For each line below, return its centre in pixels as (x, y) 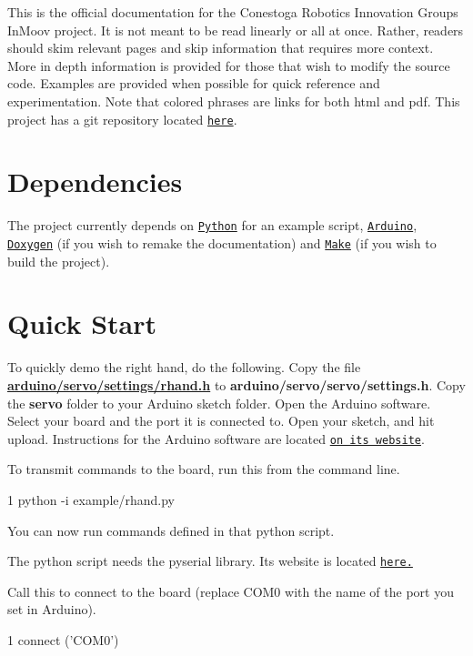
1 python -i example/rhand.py (91, 500)
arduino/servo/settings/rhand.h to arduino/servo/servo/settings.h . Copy (236, 384)
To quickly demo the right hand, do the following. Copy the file (184, 367)
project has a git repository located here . (122, 119)
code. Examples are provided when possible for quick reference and (194, 83)
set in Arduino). (52, 609)
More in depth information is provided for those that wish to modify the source (229, 65)
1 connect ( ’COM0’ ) (63, 640)
